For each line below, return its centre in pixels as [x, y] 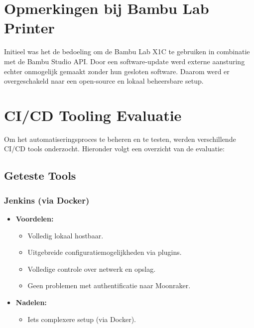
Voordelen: [35, 219]
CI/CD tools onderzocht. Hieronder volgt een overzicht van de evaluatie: [114, 149]
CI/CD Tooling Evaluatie [93, 115]
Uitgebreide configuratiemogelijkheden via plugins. [105, 252]
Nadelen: [31, 302]
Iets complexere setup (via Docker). [82, 319]
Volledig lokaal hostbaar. [65, 235]
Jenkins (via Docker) [47, 200]
